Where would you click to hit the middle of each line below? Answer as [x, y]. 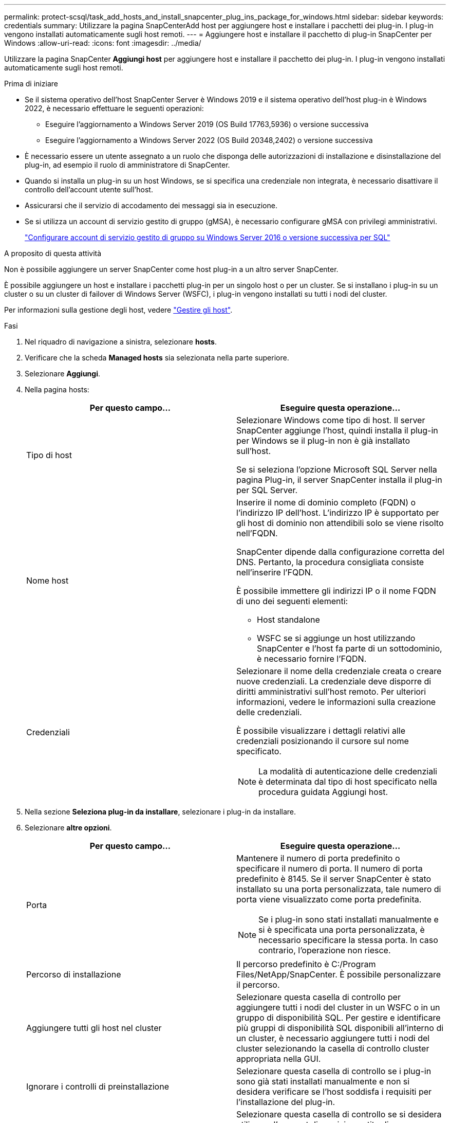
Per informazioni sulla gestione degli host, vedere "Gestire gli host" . [118, 310]
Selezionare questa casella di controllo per [318, 997]
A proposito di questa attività [53, 253]
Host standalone [288, 620]
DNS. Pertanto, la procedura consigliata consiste [330, 562]
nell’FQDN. [257, 533]
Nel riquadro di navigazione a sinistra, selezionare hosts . [121, 342]
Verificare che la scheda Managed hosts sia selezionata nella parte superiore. [157, 358]
